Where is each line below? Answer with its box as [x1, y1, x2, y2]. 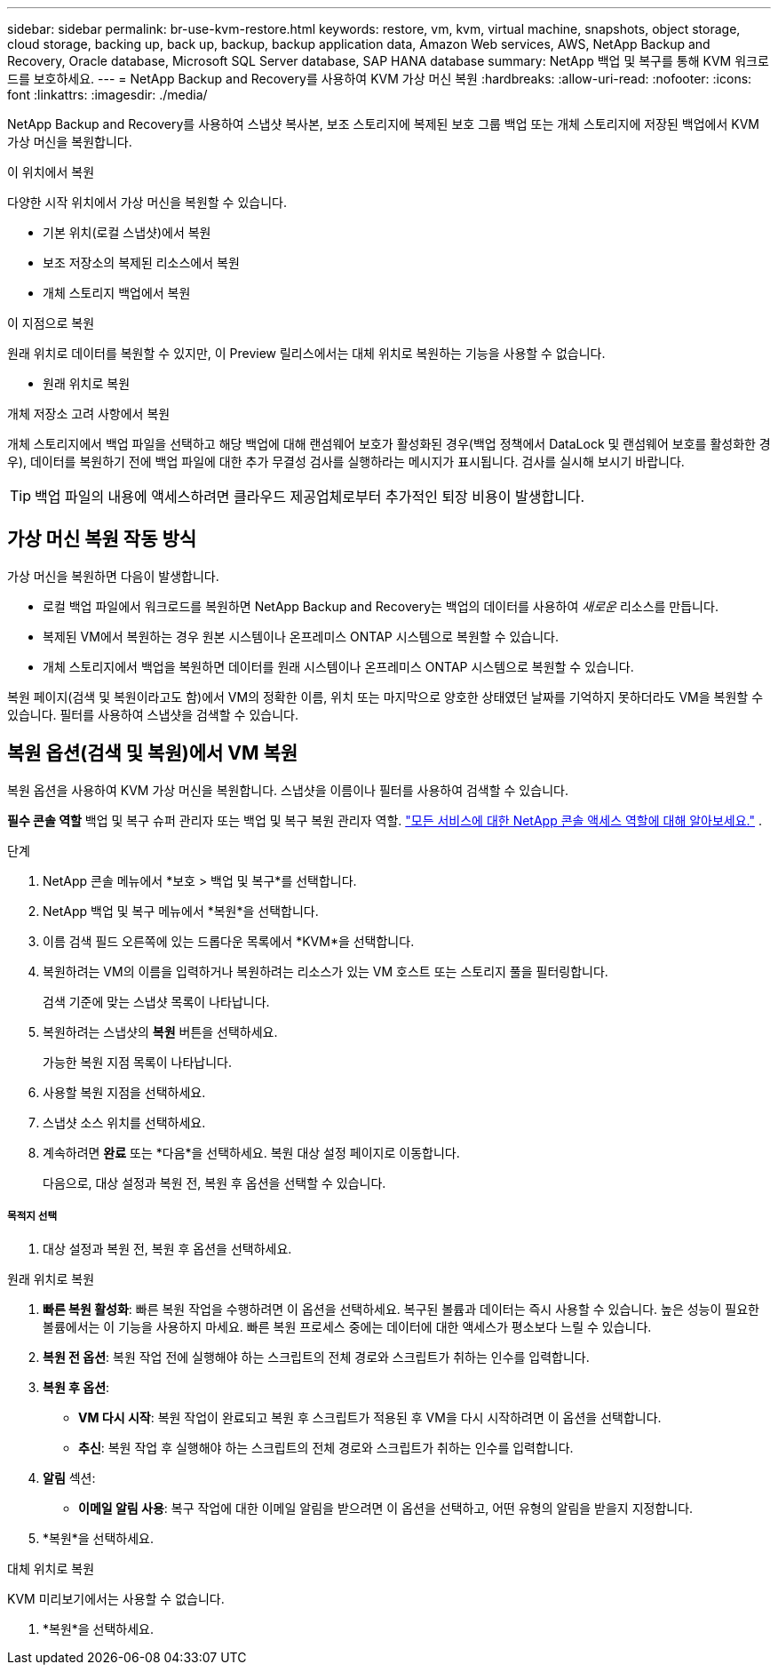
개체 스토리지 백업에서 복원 [43, 285, 191, 300]
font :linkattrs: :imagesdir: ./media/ [7, 87, 208, 102]
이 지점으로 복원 [7, 315, 95, 330]
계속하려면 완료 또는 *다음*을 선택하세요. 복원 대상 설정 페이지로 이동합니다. [43, 1144, 460, 1160]
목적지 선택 [7, 1210, 58, 1223]
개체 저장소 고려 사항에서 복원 [7, 406, 171, 421]
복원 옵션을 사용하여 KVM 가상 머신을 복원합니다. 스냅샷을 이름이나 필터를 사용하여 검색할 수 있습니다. [7, 782, 568, 798]
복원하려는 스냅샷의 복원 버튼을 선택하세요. [43, 1023, 278, 1039]
